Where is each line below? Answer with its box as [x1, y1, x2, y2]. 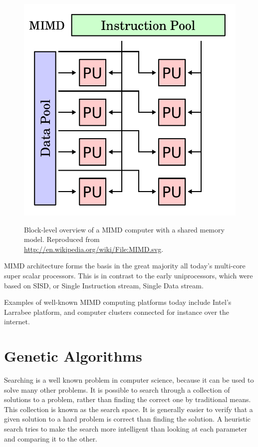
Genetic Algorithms [4, 346, 142, 366]
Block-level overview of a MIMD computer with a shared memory [24, 224, 225, 234]
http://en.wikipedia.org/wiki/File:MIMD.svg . [24, 243, 164, 254]
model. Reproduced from [24, 234, 100, 244]
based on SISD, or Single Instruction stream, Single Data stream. [4, 280, 204, 290]
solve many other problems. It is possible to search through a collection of [4, 384, 230, 395]
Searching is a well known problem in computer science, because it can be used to [4, 375, 254, 385]
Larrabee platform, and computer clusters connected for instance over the [4, 306, 230, 317]
